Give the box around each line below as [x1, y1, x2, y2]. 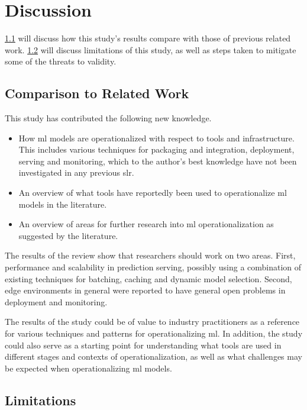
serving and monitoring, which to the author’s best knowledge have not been [18, 154, 297, 167]
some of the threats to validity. [5, 55, 117, 67]
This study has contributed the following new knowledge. [5, 112, 212, 124]
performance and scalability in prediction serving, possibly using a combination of [5, 261, 302, 273]
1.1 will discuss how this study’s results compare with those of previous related [5, 32, 291, 44]
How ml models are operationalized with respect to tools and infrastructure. [18, 131, 295, 144]
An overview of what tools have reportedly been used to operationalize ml [18, 186, 287, 199]
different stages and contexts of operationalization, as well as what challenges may [5, 350, 302, 363]
